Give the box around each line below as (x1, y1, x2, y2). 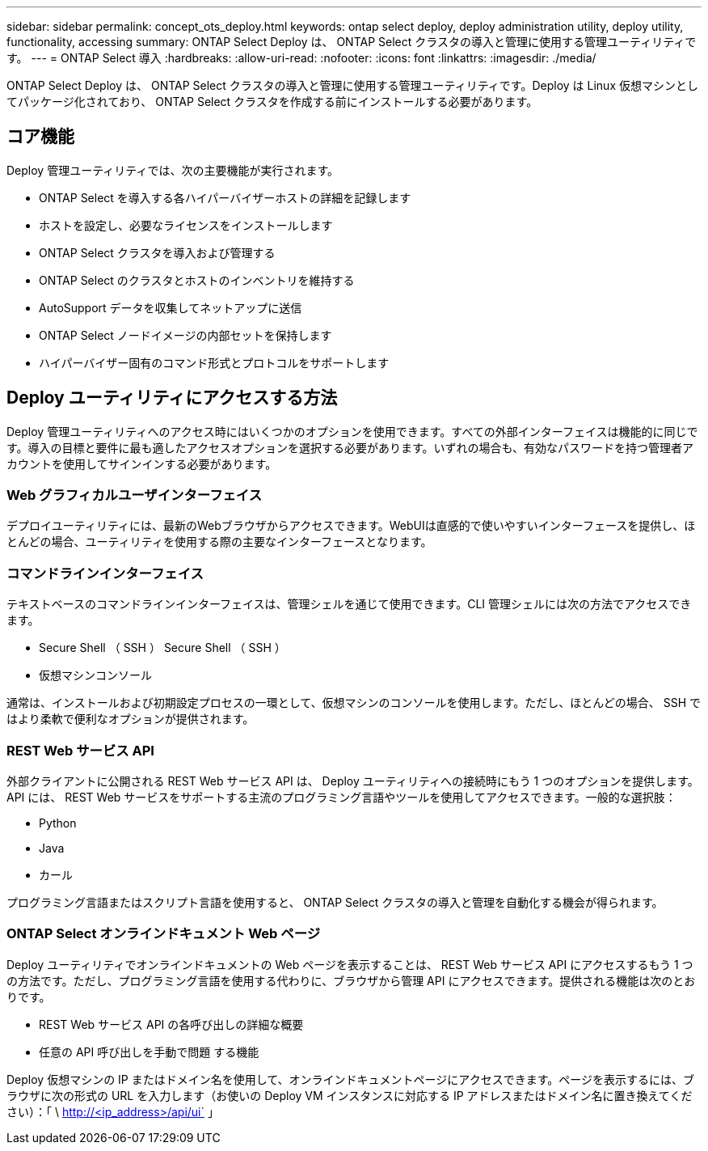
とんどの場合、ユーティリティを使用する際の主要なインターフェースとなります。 (6, 535, 432, 549)
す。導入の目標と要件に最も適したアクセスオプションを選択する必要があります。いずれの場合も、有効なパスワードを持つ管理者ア (6, 440, 694, 455)
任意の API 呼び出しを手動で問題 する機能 (39, 1044, 259, 1059)
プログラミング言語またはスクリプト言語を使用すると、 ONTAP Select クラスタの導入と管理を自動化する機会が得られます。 (6, 895, 664, 909)
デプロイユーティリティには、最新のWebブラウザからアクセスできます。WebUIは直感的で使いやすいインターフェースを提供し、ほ (6, 518, 696, 533)
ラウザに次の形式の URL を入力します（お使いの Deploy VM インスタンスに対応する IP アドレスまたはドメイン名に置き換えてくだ (6, 1088, 693, 1102)
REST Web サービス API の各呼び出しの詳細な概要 (39, 1017, 304, 1031)
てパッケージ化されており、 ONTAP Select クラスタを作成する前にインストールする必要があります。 (6, 95, 538, 108)
